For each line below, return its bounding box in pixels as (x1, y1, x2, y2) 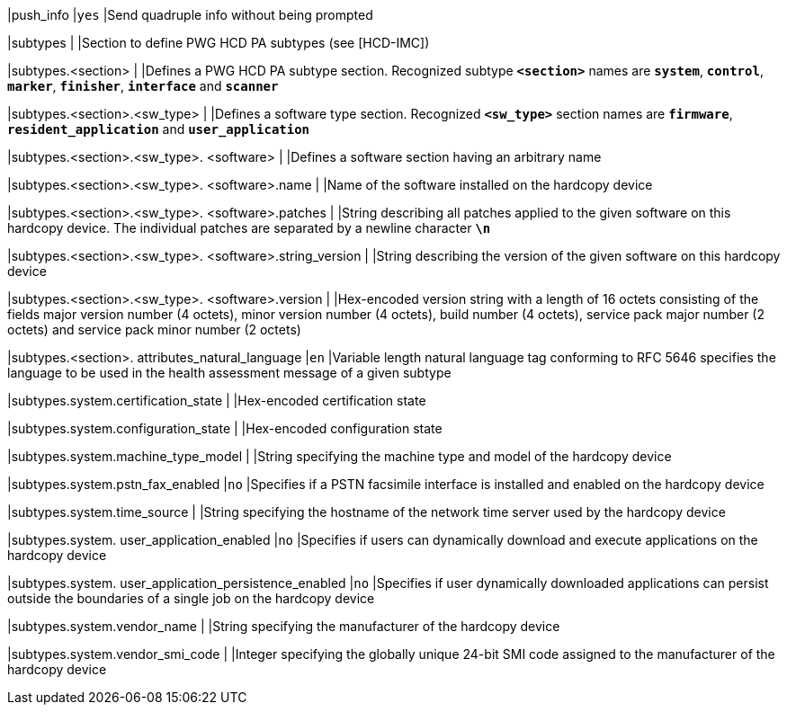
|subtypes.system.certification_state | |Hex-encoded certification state (7, 393, 426, 408)
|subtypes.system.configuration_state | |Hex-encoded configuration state (7, 421, 443, 436)
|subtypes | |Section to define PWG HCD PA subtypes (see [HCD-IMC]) (7, 35, 430, 50)
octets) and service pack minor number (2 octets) (7, 322, 301, 337)
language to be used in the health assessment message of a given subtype (7, 365, 452, 380)
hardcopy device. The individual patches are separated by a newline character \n (7, 220, 491, 236)
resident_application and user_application (7, 121, 310, 137)
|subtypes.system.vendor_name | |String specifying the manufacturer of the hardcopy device (7, 619, 560, 634)
